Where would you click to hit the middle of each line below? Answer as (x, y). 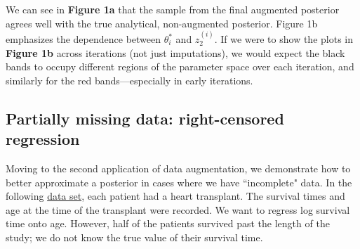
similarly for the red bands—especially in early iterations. (129, 80)
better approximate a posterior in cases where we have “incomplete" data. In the (179, 182)
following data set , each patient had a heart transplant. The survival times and (175, 196)
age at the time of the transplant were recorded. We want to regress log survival (178, 209)
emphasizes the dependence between (84, 39)
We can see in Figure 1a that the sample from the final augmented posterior (173, 9)
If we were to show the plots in (287, 39)
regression (43, 139)
